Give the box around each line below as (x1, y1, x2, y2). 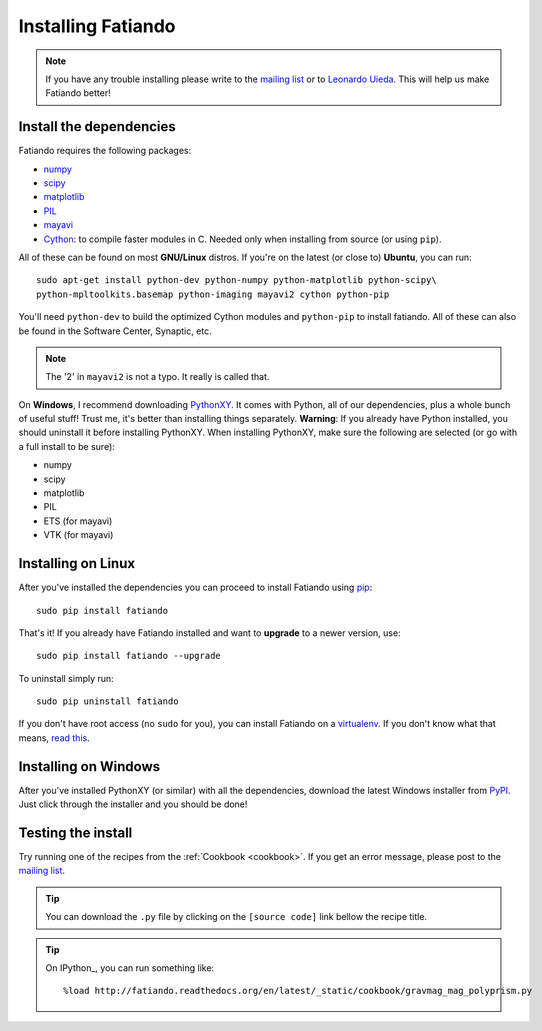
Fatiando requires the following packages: (18, 145, 192, 157)
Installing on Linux (18, 555, 135, 572)
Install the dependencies (18, 118, 177, 135)
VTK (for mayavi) (43, 529, 114, 541)
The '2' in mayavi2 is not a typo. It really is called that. (45, 371, 270, 383)
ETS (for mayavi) (43, 515, 113, 527)
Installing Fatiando (18, 15, 176, 37)
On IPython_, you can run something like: (45, 962, 215, 974)
